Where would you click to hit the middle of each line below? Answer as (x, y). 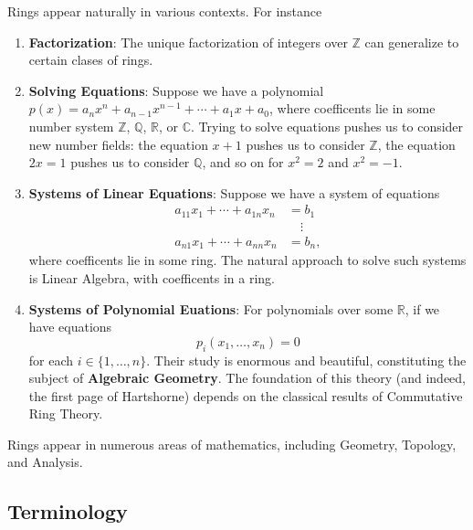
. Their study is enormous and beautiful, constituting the (306, 360)
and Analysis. (45, 462)
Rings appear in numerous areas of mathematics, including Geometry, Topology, (232, 444)
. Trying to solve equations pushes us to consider (327, 126)
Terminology (68, 511)
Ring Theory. (66, 413)
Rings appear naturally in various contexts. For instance (165, 11)
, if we (422, 308)
